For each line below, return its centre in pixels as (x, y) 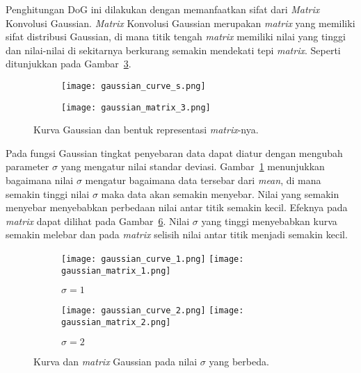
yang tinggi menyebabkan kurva (269, 221)
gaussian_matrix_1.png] (116, 271)
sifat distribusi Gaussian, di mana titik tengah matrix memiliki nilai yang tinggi (176, 36)
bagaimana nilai (40, 180)
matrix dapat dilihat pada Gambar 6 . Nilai (98, 221)
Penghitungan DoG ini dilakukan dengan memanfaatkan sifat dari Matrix (163, 9)
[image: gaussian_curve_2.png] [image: (153, 311)
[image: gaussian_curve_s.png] (134, 86)
